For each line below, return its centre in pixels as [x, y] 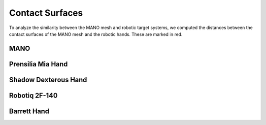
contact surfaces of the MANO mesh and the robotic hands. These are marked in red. [96, 34]
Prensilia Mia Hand [38, 64]
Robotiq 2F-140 [33, 95]
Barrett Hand [29, 111]
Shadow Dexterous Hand [48, 79]
